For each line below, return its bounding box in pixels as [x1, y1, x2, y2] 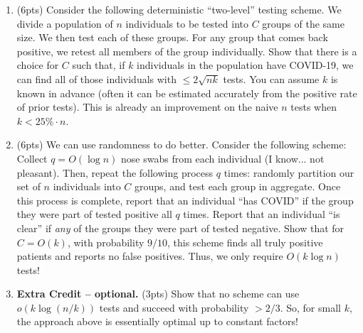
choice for [16, 58, 59, 72]
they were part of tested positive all [16, 207, 172, 222]
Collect [16, 151, 48, 165]
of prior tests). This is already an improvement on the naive [16, 99, 278, 114]
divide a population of [16, 16, 113, 31]
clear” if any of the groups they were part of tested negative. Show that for [16, 220, 344, 235]
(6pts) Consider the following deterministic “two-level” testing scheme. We [16, 2, 342, 16]
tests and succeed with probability [99, 300, 249, 315]
